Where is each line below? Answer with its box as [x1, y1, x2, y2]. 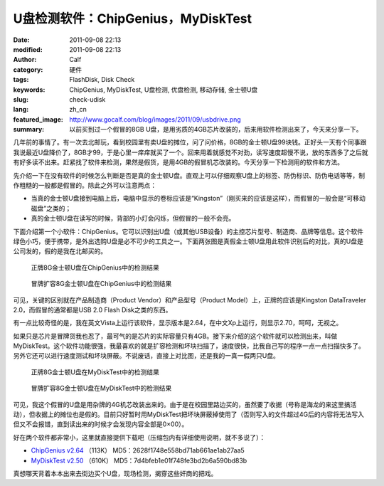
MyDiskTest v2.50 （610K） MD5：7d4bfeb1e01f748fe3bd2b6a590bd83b [31, 456, 247, 465]
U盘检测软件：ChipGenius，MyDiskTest [13, 11, 252, 26]
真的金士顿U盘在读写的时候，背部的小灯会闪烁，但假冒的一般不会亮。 [31, 214, 235, 223]
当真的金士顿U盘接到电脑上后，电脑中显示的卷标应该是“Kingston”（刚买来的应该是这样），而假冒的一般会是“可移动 [31, 194, 366, 203]
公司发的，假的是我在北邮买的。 [13, 247, 107, 255]
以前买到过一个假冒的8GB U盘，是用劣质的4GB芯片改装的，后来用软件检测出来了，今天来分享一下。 [69, 125, 363, 134]
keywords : [13, 85, 46, 94]
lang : [13, 105, 29, 114]
